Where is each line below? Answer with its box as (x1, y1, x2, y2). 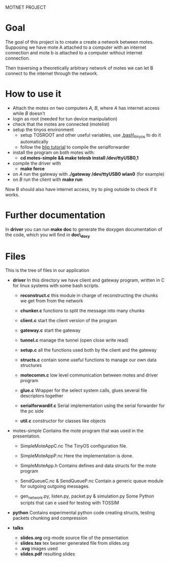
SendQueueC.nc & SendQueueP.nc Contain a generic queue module (20, 478, 164, 484)
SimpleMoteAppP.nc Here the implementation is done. (20, 453, 133, 459)
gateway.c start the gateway (20, 327, 81, 333)
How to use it (5, 88, 62, 100)
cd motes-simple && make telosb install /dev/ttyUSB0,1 (20, 154, 139, 161)
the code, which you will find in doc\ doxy (5, 231, 90, 239)
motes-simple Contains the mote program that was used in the (12, 428, 144, 434)
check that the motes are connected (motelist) (12, 121, 110, 127)
